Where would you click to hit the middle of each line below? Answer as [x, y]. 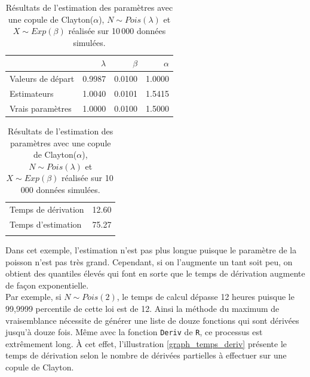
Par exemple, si [33, 297]
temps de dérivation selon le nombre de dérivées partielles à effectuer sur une [146, 355]
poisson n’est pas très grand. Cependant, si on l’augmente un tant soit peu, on [149, 261]
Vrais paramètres [41, 108]
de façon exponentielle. [47, 285]
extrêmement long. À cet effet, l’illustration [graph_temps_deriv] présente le [146, 343]
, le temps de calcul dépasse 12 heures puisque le [205, 297]
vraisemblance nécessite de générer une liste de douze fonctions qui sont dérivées [152, 320]
